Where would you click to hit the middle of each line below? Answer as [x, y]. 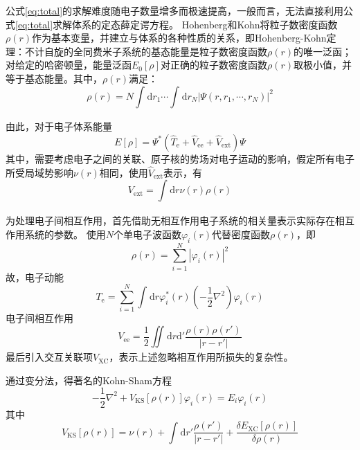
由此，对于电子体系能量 [59, 126]
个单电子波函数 [147, 234]
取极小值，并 [322, 65]
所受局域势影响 [39, 172]
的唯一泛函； [323, 51]
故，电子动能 [35, 277]
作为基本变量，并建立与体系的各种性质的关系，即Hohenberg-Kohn [179, 38]
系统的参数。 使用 [65, 234]
